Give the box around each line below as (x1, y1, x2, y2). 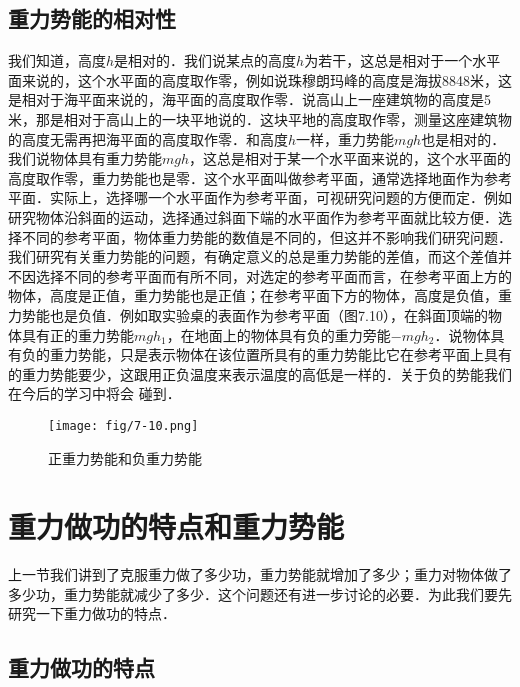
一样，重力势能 (296, 128, 395, 149)
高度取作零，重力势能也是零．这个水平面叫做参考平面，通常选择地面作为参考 (8, 167, 512, 188)
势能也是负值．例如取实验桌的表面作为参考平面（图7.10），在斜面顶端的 (21, 304, 488, 325)
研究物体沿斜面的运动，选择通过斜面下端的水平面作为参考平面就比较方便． (8, 206, 498, 227)
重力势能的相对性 (8, 3, 176, 34)
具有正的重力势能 (21, 324, 134, 345)
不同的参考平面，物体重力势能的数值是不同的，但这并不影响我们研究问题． (21, 226, 512, 247)
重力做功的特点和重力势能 (8, 506, 345, 547)
